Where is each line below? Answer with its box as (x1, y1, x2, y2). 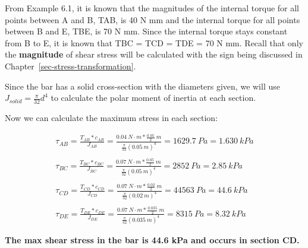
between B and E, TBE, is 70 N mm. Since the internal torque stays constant (5, 25, 288, 37)
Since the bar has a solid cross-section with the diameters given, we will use (5, 80, 280, 92)
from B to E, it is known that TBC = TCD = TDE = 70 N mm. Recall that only (5, 36, 303, 49)
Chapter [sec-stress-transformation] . (5, 59, 136, 72)
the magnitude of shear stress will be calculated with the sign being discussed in (5, 48, 303, 61)
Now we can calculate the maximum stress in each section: (5, 111, 218, 123)
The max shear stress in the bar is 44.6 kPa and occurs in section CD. (5, 233, 300, 246)
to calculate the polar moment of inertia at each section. (51, 91, 256, 104)
